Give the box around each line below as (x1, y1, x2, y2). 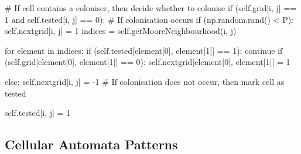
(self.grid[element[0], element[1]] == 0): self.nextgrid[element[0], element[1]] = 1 (5, 56, 290, 68)
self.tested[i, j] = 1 (5, 107, 71, 119)
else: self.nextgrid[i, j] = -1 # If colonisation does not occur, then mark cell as (5, 75, 285, 87)
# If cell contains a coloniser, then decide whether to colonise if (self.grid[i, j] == (5, 2, 297, 13)
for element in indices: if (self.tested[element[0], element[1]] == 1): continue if (5, 44, 283, 56)
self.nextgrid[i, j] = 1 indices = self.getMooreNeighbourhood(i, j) (5, 25, 237, 37)
